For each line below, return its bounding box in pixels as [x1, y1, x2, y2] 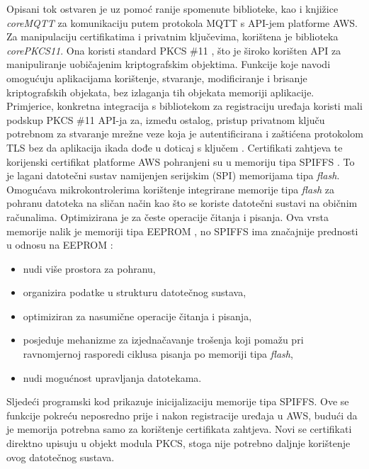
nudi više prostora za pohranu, [23, 261, 156, 276]
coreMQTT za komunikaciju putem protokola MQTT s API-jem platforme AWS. [6, 15, 358, 30]
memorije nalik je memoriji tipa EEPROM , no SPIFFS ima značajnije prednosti [6, 223, 358, 238]
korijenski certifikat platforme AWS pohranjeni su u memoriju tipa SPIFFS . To [6, 154, 355, 169]
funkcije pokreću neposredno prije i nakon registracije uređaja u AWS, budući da [6, 407, 358, 422]
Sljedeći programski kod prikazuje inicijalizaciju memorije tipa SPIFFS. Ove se [6, 394, 349, 409]
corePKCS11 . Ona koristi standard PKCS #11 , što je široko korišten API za [6, 43, 341, 57]
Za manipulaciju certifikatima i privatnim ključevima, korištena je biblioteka [6, 29, 339, 44]
